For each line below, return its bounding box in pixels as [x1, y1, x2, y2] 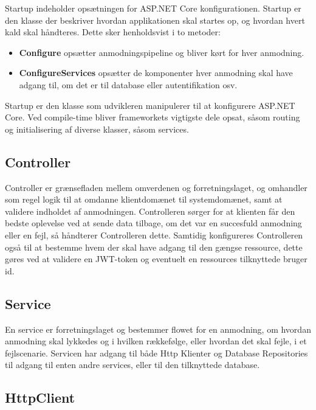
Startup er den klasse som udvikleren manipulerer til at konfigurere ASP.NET [5, 99, 295, 111]
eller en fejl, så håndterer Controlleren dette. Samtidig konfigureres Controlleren [5, 228, 303, 241]
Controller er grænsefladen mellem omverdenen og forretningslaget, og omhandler [5, 181, 307, 193]
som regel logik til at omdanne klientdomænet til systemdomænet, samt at [5, 193, 283, 206]
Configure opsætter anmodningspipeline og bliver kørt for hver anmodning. [19, 46, 304, 58]
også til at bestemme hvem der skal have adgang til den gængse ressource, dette [5, 240, 303, 253]
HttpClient [5, 388, 75, 407]
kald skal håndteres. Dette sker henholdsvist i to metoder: [5, 26, 221, 38]
